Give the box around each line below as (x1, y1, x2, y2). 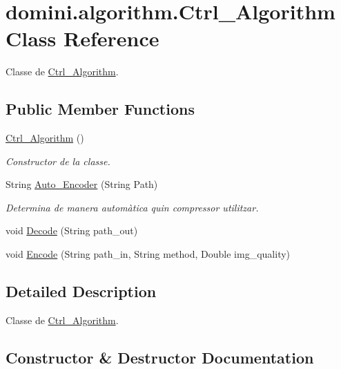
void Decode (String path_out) (6, 223, 138, 238)
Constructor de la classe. (6, 153, 110, 168)
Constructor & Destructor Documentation (6, 346, 314, 368)
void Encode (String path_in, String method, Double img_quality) (6, 247, 291, 261)
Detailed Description (6, 281, 157, 302)
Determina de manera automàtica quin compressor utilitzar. (6, 200, 259, 214)
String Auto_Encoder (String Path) (6, 177, 158, 191)
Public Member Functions (6, 98, 195, 120)
